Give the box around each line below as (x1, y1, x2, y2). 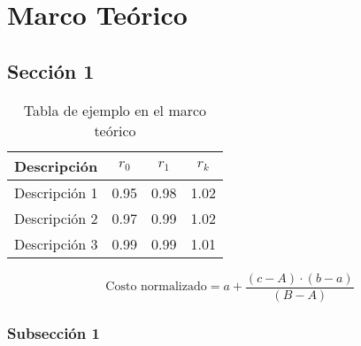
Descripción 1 (14, 181, 98, 203)
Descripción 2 (14, 207, 98, 228)
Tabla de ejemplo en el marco (23, 99, 207, 120)
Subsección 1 (7, 321, 100, 343)
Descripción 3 (14, 233, 98, 254)
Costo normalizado (105, 281, 207, 294)
